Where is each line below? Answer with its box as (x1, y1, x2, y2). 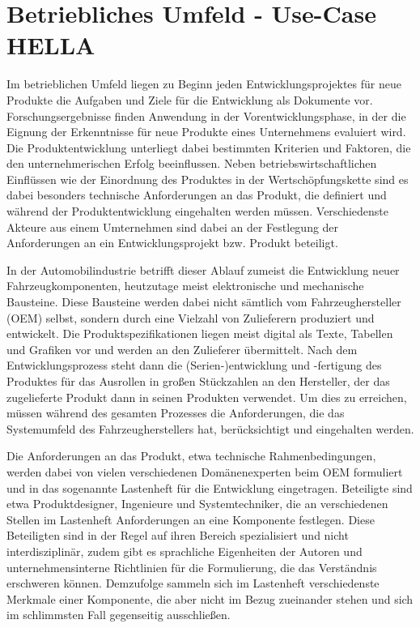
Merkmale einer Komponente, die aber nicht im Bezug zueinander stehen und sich (6, 590, 414, 607)
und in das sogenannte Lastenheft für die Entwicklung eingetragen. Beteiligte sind (6, 479, 413, 496)
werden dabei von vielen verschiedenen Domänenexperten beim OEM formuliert (6, 463, 403, 480)
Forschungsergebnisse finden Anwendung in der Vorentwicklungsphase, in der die (6, 107, 406, 124)
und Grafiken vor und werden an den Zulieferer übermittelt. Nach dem (6, 340, 358, 357)
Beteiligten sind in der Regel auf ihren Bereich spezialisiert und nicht (6, 527, 349, 544)
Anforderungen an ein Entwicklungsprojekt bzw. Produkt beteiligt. (6, 234, 338, 251)
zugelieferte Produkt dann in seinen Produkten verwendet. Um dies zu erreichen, (6, 388, 407, 405)
